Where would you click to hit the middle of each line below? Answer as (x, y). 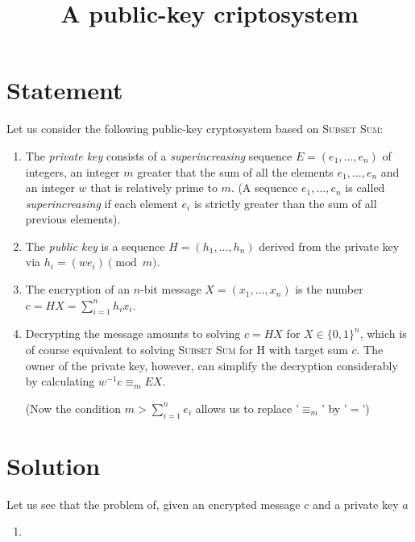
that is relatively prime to (154, 188)
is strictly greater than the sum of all (285, 203)
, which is (383, 334)
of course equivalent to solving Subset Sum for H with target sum (187, 350)
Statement (65, 90)
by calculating (60, 381)
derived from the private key (329, 246)
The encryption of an (77, 289)
